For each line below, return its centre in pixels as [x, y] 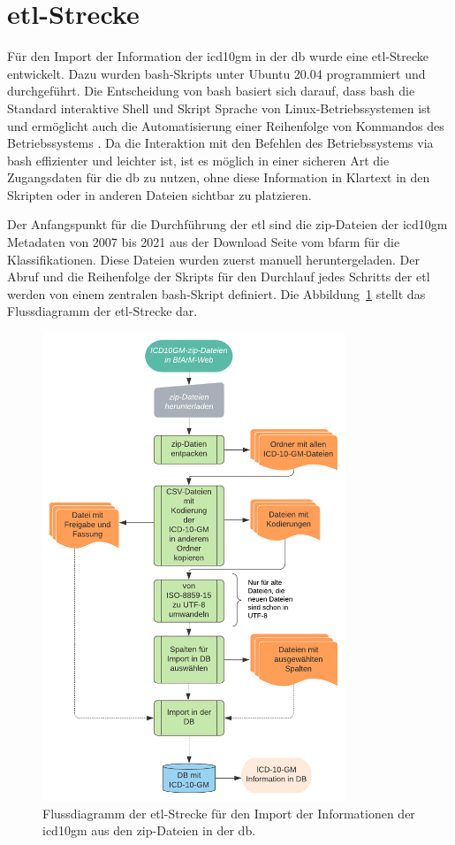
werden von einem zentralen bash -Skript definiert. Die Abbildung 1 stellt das [216, 293]
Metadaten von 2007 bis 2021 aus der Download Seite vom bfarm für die [204, 242]
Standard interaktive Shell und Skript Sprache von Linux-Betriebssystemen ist [220, 108]
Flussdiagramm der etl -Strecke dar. [102, 311]
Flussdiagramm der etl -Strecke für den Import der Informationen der [229, 813]
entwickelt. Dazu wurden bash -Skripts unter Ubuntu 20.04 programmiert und [216, 73]
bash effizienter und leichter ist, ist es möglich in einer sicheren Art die [198, 160]
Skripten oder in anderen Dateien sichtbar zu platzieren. [159, 194]
